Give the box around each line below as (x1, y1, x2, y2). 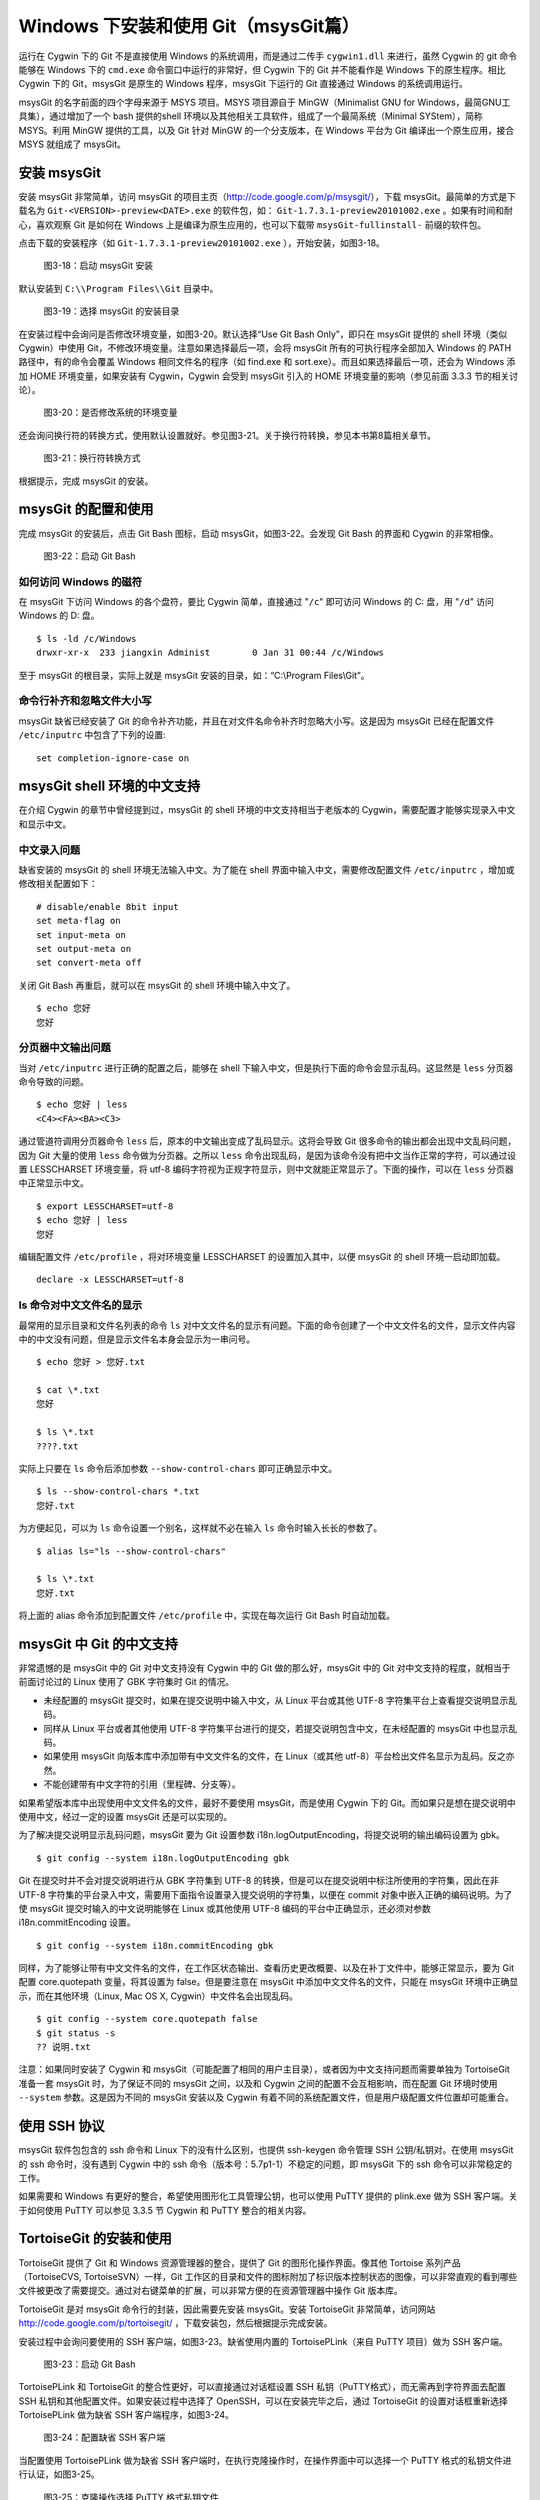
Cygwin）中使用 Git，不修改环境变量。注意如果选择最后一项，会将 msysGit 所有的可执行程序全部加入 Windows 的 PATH (18, 341, 512, 354)
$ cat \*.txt (36, 1385, 100, 1396)
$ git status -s (36, 2027, 116, 2039)
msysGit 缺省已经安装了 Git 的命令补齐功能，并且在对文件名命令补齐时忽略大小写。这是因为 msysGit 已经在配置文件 (18, 715, 495, 727)
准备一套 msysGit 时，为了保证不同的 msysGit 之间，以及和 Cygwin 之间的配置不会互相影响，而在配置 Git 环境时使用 (18, 2077, 499, 2089)
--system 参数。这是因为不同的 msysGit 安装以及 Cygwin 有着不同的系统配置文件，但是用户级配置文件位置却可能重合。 (18, 2091, 514, 2104)
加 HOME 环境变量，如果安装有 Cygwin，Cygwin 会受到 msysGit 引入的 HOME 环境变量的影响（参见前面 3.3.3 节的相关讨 (18, 370, 519, 382)
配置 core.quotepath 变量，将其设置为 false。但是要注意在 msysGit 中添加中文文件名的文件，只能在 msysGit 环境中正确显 (18, 1976, 519, 1988)
